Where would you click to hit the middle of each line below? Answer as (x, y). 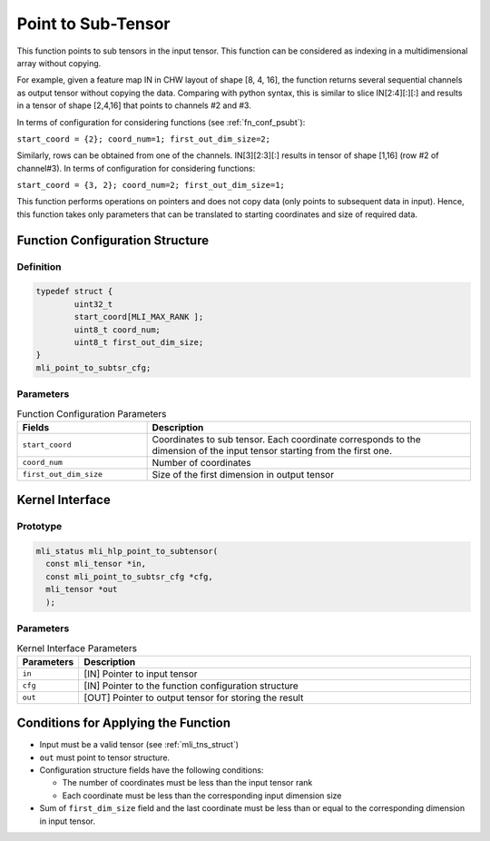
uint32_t (93, 304)
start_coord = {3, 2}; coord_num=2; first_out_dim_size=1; (151, 185)
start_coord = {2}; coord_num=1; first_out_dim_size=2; (144, 139)
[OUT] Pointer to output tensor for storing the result (194, 698)
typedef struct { (74, 292)
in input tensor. (67, 821)
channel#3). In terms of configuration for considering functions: (136, 168)
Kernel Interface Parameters (77, 648)
